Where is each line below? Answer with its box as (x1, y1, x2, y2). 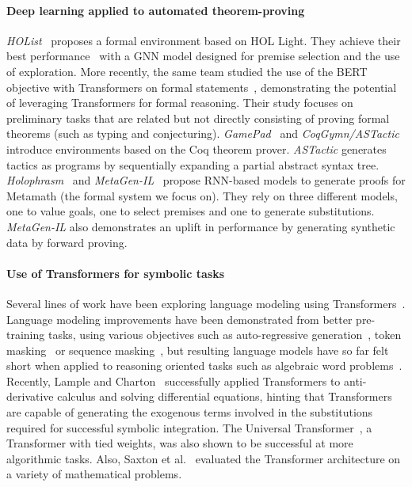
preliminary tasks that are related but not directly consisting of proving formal (6, 109, 390, 126)
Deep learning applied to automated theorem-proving (6, 2, 305, 18)
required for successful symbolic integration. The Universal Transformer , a (6, 419, 372, 436)
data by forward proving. (6, 234, 128, 250)
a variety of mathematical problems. (6, 466, 182, 482)
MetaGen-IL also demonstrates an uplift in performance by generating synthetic (6, 218, 395, 234)
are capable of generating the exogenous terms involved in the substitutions (6, 404, 373, 420)
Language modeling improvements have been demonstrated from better (6, 310, 353, 327)
